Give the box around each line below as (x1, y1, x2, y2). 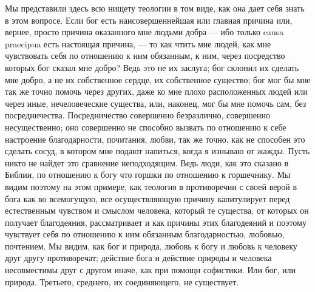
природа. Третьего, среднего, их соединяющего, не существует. (5, 275, 239, 288)
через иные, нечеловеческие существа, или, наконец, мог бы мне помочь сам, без (5, 97, 307, 109)
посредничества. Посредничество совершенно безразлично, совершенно (5, 109, 270, 121)
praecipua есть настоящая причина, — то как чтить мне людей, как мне (5, 37, 271, 50)
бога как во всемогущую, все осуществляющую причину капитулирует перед (5, 192, 290, 205)
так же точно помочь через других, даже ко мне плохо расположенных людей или (5, 85, 308, 98)
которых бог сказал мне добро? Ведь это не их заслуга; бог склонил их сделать (5, 61, 299, 73)
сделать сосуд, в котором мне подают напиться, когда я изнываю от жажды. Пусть (5, 144, 310, 157)
